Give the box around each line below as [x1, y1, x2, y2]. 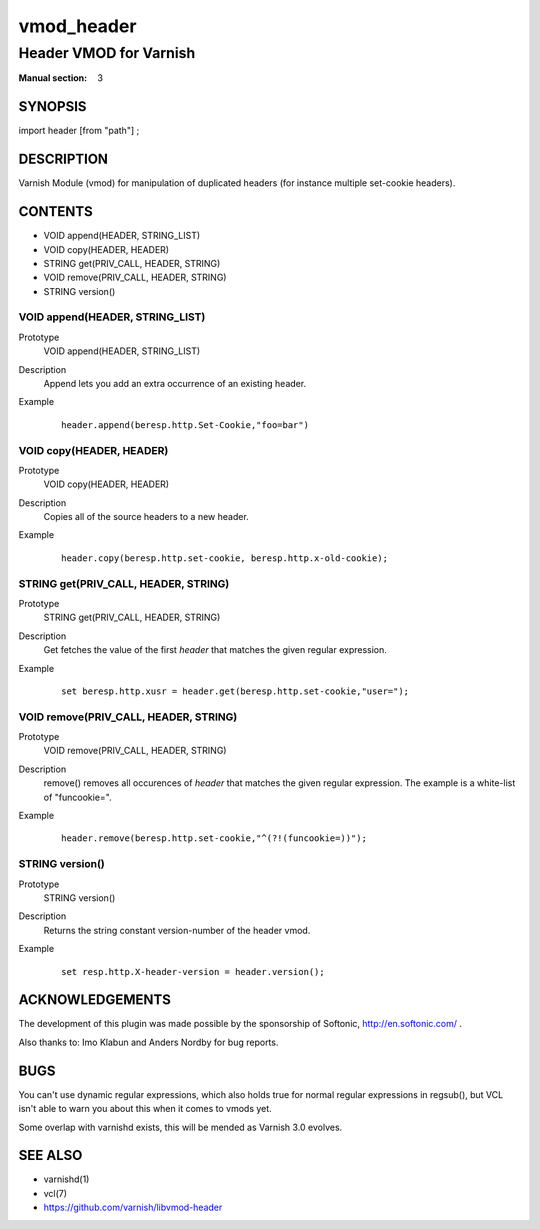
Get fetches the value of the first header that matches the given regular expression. [43, 644, 387, 656]
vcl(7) [43, 1187, 68, 1199]
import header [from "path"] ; [18, 125, 140, 137]
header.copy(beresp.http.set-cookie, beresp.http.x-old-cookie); [61, 552, 389, 564]
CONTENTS [18, 203, 94, 220]
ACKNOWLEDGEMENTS [18, 991, 172, 1009]
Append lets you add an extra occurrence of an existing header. [43, 377, 307, 389]
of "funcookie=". [43, 791, 112, 803]
